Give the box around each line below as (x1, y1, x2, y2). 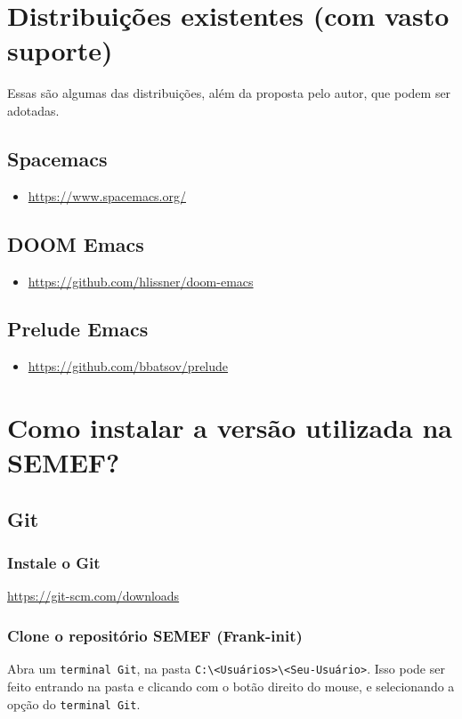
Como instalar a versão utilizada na (7, 409, 452, 446)
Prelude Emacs (7, 315, 149, 343)
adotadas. (7, 101, 60, 119)
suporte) (7, 32, 113, 69)
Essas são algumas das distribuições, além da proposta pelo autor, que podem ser (7, 84, 451, 102)
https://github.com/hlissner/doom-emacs (28, 271, 254, 290)
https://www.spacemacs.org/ (28, 186, 186, 205)
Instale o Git (7, 552, 101, 574)
